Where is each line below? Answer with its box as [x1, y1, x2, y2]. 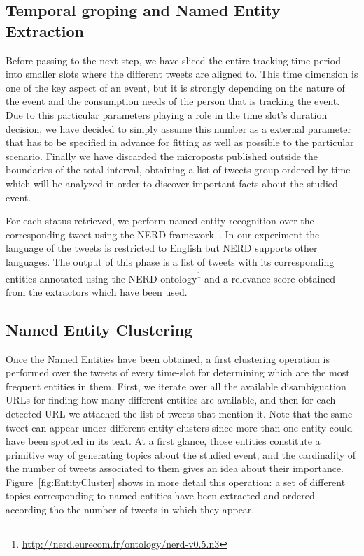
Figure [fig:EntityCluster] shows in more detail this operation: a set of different [6, 474, 346, 489]
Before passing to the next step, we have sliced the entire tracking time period [6, 52, 341, 67]
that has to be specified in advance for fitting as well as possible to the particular [6, 135, 354, 150]
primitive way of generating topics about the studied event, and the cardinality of [6, 447, 356, 462]
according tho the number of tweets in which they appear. [6, 502, 255, 517]
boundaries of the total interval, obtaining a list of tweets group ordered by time [6, 162, 351, 177]
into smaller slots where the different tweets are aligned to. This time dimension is [6, 66, 358, 81]
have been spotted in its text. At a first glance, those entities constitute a [6, 434, 321, 448]
